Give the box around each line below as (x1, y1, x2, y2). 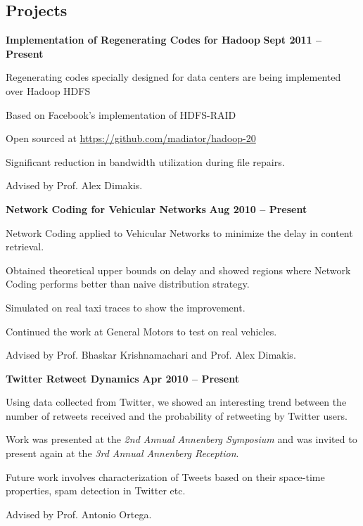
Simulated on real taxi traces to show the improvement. (6, 300, 246, 314)
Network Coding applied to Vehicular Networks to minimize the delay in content (6, 225, 353, 240)
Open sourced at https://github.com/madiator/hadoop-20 (6, 131, 256, 146)
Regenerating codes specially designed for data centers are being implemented (6, 70, 341, 84)
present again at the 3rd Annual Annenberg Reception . (6, 446, 239, 461)
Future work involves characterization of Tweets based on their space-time (6, 469, 325, 484)
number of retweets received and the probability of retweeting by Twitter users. (6, 408, 348, 423)
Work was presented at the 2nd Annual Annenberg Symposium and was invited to (6, 432, 357, 447)
